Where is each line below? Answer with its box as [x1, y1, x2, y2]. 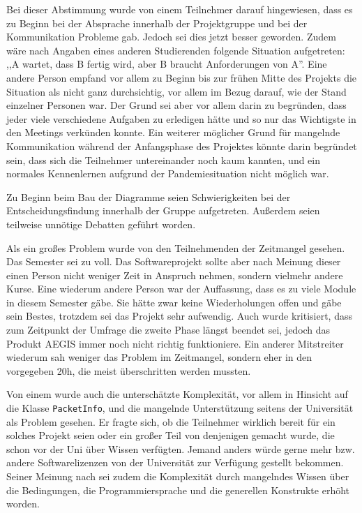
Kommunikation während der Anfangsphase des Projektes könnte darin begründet [6, 138, 357, 153]
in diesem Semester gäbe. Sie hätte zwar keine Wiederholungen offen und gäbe [6, 295, 342, 309]
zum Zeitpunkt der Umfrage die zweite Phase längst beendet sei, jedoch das [6, 322, 331, 337]
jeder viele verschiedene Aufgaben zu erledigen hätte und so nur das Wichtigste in [6, 111, 356, 126]
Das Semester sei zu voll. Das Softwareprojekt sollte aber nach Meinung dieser [6, 254, 341, 269]
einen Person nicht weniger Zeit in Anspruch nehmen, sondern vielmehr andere [6, 267, 343, 282]
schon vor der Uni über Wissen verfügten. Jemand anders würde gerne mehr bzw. [6, 441, 355, 456]
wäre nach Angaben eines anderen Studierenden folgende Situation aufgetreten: [6, 43, 345, 57]
